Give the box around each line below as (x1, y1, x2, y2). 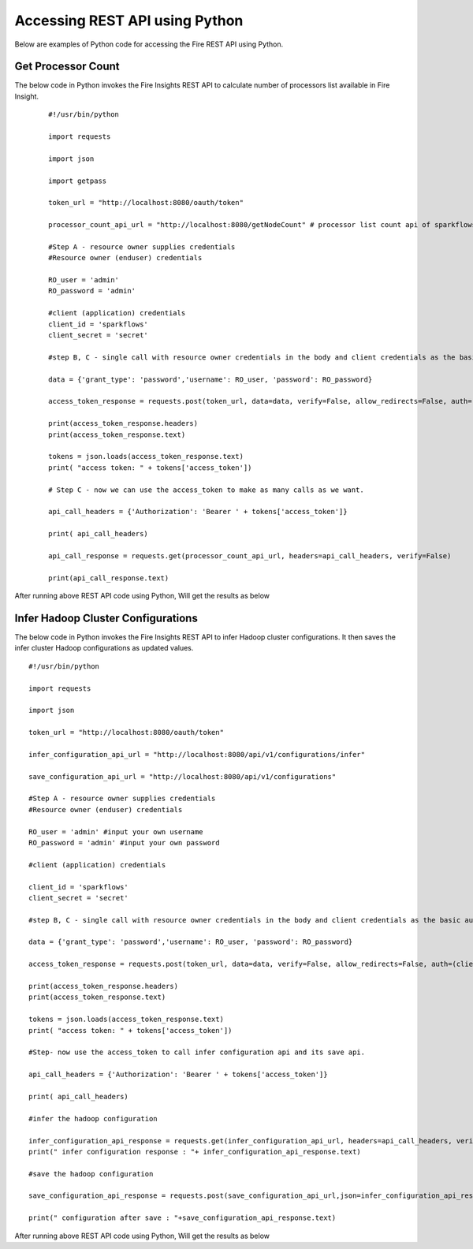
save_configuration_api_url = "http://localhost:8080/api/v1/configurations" (28, 772, 337, 781)
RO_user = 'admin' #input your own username (28, 827, 204, 836)
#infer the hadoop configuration (28, 1114, 158, 1123)
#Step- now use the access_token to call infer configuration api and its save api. (28, 1048, 366, 1057)
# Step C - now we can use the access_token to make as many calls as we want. (48, 485, 364, 494)
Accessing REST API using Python (14, 12, 244, 29)
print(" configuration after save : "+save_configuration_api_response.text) (28, 1214, 337, 1222)
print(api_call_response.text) (48, 573, 169, 583)
